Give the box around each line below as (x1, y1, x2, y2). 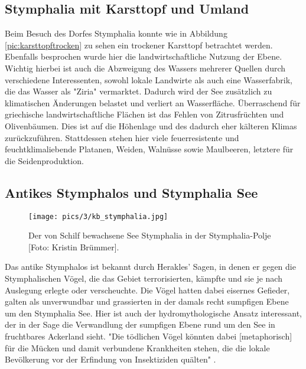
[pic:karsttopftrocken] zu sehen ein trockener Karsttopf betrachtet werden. (5, 38, 273, 51)
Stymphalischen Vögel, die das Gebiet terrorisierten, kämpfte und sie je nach (5, 272, 282, 284)
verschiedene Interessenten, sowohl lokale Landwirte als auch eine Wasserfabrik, (5, 73, 293, 86)
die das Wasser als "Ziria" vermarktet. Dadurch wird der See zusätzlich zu (5, 85, 272, 97)
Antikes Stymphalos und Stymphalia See (5, 183, 258, 201)
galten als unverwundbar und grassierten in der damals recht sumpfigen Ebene (5, 295, 289, 308)
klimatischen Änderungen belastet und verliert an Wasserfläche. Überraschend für (5, 96, 301, 109)
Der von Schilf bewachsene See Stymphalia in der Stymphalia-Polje (28, 229, 271, 241)
